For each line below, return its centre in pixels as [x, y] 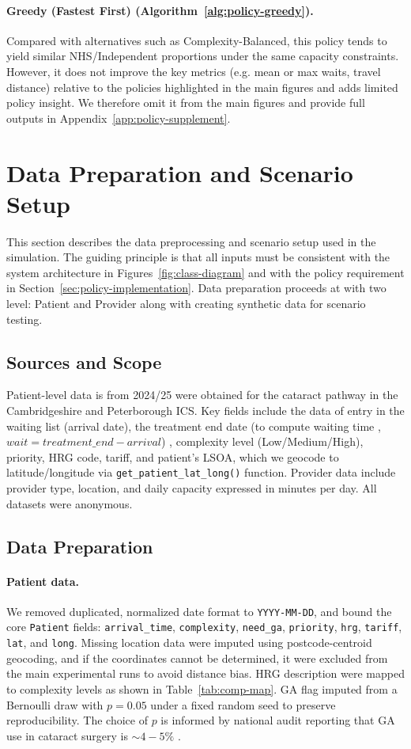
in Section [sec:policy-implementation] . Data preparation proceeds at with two [196, 288]
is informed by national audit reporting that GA [278, 720]
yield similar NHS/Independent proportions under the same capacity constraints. [203, 56]
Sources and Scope [84, 361]
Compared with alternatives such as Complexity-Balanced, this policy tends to [197, 40]
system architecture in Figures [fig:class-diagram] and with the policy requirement [205, 272]
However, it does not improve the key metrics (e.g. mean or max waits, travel [194, 71]
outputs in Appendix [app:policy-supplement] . [119, 118]
